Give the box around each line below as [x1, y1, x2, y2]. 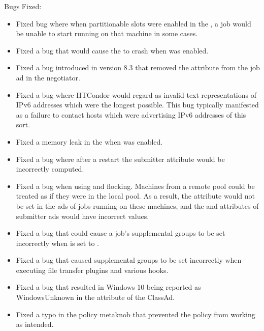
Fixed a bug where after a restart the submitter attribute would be [16, 153, 225, 164]
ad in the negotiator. [16, 72, 80, 82]
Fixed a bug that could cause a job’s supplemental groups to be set [16, 228, 225, 238]
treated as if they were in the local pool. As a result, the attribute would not [16, 190, 255, 201]
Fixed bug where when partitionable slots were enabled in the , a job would [16, 18, 251, 29]
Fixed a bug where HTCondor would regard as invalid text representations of [16, 89, 256, 100]
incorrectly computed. [16, 163, 84, 174]
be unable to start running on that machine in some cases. [16, 28, 198, 39]
